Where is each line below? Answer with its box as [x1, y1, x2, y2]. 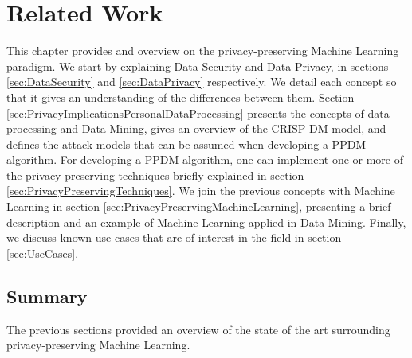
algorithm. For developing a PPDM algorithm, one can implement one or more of [6, 151, 404, 168]
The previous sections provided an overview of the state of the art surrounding [6, 321, 390, 337]
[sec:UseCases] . [6, 244, 79, 261]
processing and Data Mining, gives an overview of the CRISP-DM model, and [6, 120, 386, 137]
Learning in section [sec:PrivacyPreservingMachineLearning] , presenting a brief [6, 198, 391, 215]
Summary [6, 283, 88, 308]
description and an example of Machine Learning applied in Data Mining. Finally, [6, 213, 406, 230]
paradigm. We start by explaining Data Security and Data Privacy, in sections [6, 57, 389, 74]
